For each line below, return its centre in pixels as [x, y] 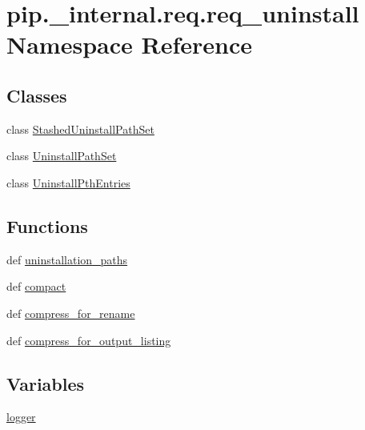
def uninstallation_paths [67, 259]
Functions [47, 225]
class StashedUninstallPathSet [80, 129]
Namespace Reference [129, 44]
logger [21, 417]
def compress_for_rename [71, 313]
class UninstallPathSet [62, 156]
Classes [37, 95]
